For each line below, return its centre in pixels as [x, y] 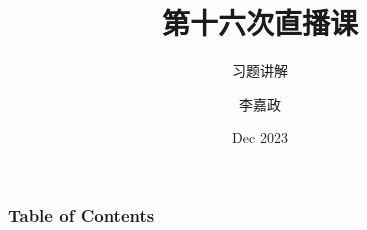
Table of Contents [81, 214]
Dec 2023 [260, 137]
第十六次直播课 [259, 22]
